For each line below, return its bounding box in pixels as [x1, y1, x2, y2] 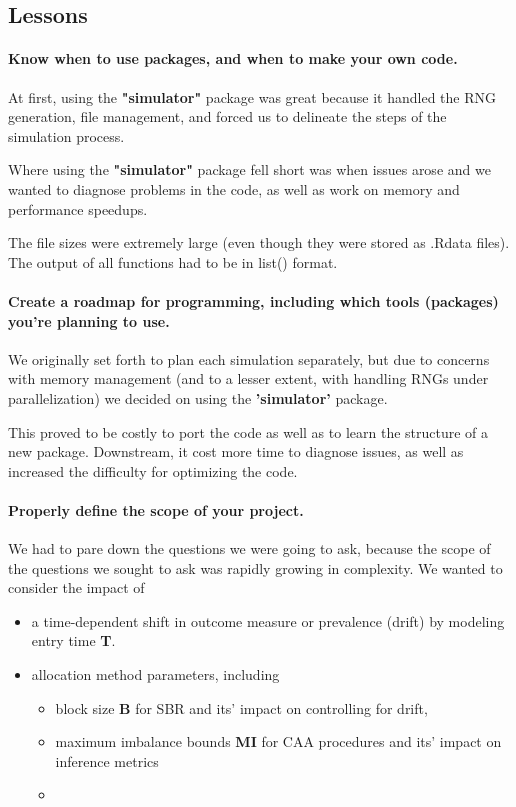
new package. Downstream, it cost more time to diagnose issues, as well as [8, 441, 464, 462]
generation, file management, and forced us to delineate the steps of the [8, 106, 447, 127]
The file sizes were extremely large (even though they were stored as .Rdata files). [8, 232, 510, 253]
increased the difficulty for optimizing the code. [8, 460, 298, 481]
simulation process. [8, 125, 125, 146]
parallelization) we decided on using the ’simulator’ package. [8, 387, 388, 408]
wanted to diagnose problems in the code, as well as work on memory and [8, 178, 460, 199]
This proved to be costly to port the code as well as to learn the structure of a [8, 421, 489, 442]
